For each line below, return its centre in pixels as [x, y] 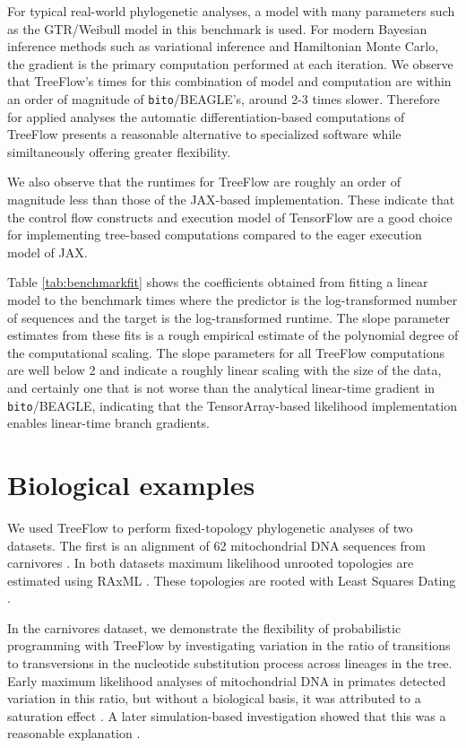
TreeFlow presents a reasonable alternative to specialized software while [204, 134]
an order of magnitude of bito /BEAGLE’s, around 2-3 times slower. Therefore [224, 98]
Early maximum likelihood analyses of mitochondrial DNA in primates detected [227, 680]
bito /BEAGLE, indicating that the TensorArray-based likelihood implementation [232, 405]
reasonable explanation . [74, 733]
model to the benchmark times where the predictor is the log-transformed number [233, 299]
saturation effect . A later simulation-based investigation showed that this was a [227, 715]
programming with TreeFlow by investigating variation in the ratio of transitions [229, 645]
